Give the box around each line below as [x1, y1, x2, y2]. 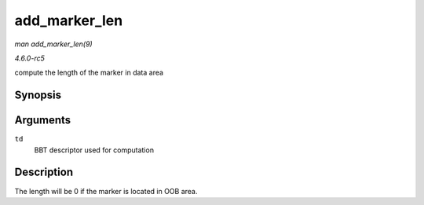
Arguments [14, 114, 71, 127]
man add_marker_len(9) [14, 39, 93, 49]
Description [14, 166, 74, 179]
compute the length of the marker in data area [14, 68, 164, 78]
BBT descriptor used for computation [34, 145, 155, 155]
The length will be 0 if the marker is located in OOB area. [14, 186, 198, 196]
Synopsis [14, 89, 62, 102]
